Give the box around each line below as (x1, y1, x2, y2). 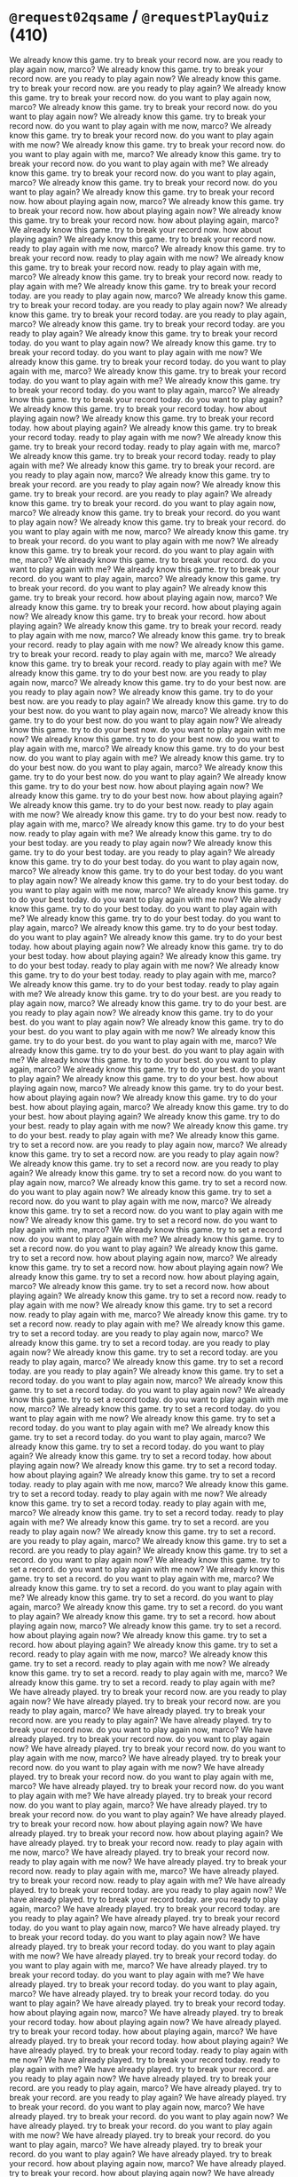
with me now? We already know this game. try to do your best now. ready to (9, 809, 286, 819)
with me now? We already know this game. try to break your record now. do (9, 139, 286, 150)
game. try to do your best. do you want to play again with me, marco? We (9, 1035, 277, 1046)
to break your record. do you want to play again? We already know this (9, 582, 268, 593)
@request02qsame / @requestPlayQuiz (9, 6, 270, 27)
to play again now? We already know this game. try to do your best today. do (9, 875, 289, 885)
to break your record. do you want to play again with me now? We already (9, 535, 279, 546)
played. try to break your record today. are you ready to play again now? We (9, 1884, 287, 1895)
